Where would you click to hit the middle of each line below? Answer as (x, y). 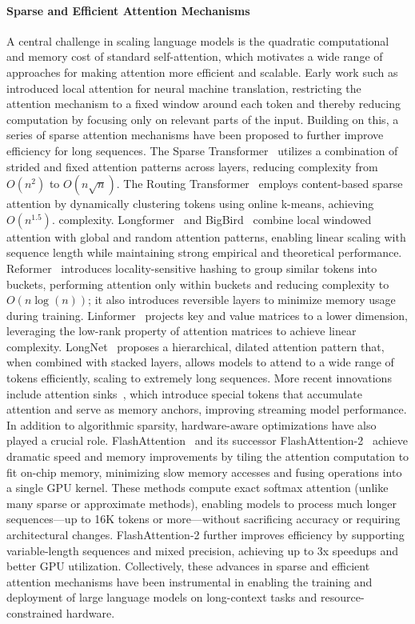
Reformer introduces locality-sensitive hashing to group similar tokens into (192, 268)
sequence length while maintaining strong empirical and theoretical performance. (204, 252)
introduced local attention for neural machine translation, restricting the (184, 88)
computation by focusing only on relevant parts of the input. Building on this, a (203, 119)
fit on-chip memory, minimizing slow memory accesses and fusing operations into (204, 472)
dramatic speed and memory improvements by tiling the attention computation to (208, 456)
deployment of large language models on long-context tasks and (162, 597)
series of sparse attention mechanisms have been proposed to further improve (195, 135)
